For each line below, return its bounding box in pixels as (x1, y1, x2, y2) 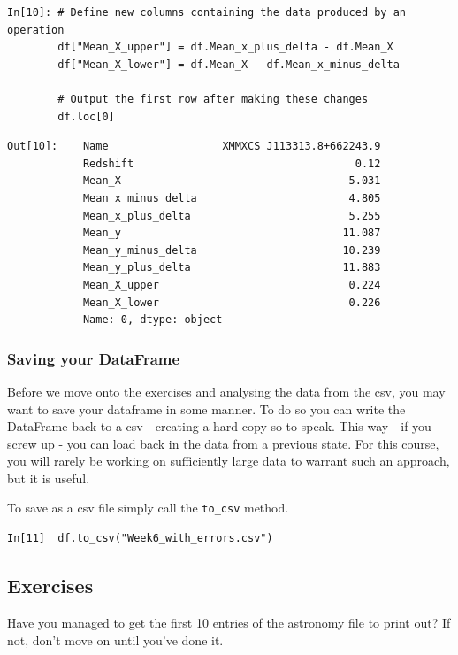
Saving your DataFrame (7, 347, 180, 369)
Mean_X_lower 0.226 (82, 296, 381, 309)
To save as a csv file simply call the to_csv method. (7, 498, 289, 517)
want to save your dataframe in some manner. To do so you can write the (7, 399, 406, 418)
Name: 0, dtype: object (82, 313, 223, 327)
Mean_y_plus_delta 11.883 (82, 261, 381, 274)
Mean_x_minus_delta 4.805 (82, 191, 381, 204)
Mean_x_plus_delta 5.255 (82, 209, 381, 222)
